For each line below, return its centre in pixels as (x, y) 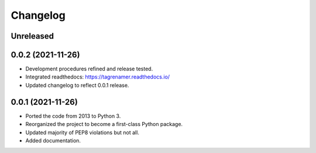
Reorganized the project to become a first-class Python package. (104, 124)
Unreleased (32, 36)
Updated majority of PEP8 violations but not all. (83, 132)
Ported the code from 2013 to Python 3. (73, 116)
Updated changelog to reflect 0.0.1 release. (77, 85)
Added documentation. (53, 140)
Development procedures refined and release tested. (89, 69)
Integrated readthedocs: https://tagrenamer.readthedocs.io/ (97, 77)
